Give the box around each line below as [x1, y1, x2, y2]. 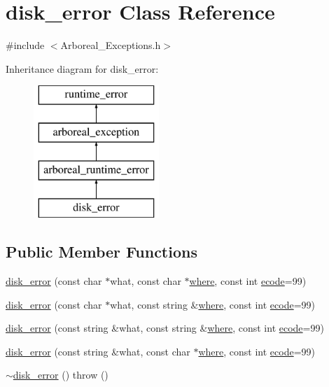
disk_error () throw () [13, 367, 108, 382]
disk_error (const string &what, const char [6, 344, 190, 358]
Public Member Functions [6, 241, 197, 262]
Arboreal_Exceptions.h [60, 38, 161, 52]
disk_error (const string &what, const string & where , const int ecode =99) [6, 321, 324, 335]
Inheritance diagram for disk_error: [6, 61, 159, 76]
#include [6, 38, 45, 52]
